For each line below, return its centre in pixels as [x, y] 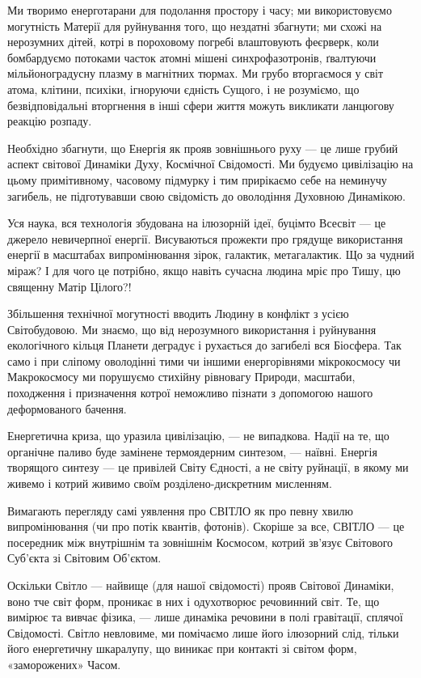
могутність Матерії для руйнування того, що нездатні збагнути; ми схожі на [195, 25]
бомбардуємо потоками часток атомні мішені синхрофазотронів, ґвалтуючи [192, 57]
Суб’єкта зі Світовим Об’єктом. [84, 558]
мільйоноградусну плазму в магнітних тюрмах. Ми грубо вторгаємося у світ [196, 73]
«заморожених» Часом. [64, 664]
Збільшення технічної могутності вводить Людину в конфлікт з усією [178, 314]
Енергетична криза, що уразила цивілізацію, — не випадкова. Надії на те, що [198, 436]
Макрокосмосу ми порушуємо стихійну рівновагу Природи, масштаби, [181, 377]
